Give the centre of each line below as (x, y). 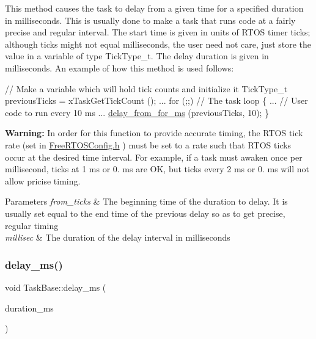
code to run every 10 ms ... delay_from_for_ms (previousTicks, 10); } (137, 112)
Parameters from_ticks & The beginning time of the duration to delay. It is (146, 201)
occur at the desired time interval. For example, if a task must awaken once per (154, 157)
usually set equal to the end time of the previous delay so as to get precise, (145, 213)
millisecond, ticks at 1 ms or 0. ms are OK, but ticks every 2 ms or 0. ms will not (157, 169)
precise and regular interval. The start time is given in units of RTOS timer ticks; (158, 32)
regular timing (32, 225)
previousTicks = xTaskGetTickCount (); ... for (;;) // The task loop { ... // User (156, 100)
